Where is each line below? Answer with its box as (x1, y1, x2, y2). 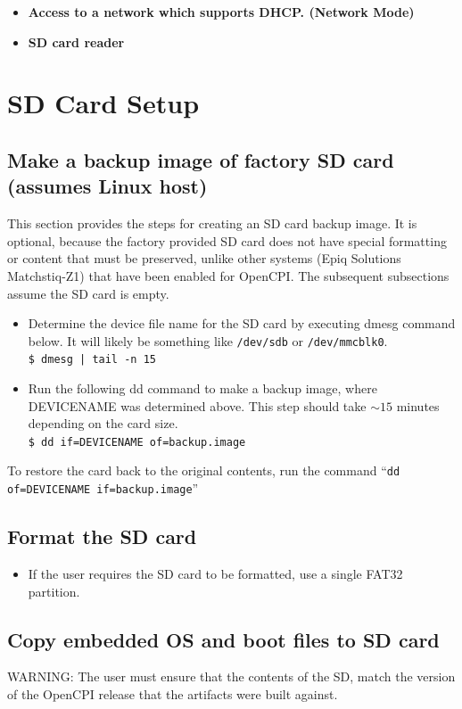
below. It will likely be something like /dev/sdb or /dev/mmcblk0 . (28, 331, 388, 350)
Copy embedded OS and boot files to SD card (7, 625, 440, 653)
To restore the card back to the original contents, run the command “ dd (7, 461, 400, 480)
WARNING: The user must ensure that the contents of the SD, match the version (7, 667, 456, 686)
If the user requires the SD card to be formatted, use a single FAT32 (28, 564, 403, 582)
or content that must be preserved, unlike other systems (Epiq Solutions (7, 249, 401, 268)
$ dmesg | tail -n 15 (28, 353, 156, 367)
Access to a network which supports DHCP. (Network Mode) (28, 3, 415, 21)
